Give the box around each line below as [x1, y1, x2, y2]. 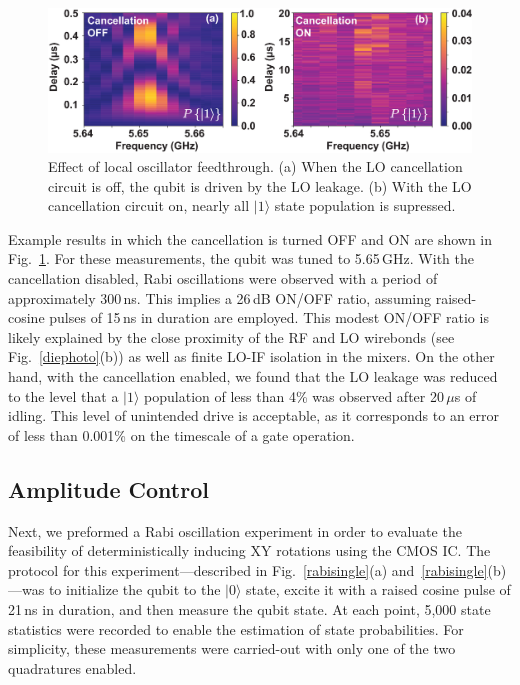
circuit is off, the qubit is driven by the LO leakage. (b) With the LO [48, 175, 472, 196]
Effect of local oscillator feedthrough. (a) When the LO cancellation [48, 156, 463, 177]
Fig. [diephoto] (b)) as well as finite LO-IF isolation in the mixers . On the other [8, 346, 495, 367]
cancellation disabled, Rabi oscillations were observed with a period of [8, 268, 438, 289]
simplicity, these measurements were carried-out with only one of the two [8, 638, 456, 659]
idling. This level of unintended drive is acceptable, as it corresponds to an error [8, 405, 500, 426]
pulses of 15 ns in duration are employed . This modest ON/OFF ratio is [49, 307, 489, 328]
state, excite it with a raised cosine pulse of [246, 579, 511, 600]
